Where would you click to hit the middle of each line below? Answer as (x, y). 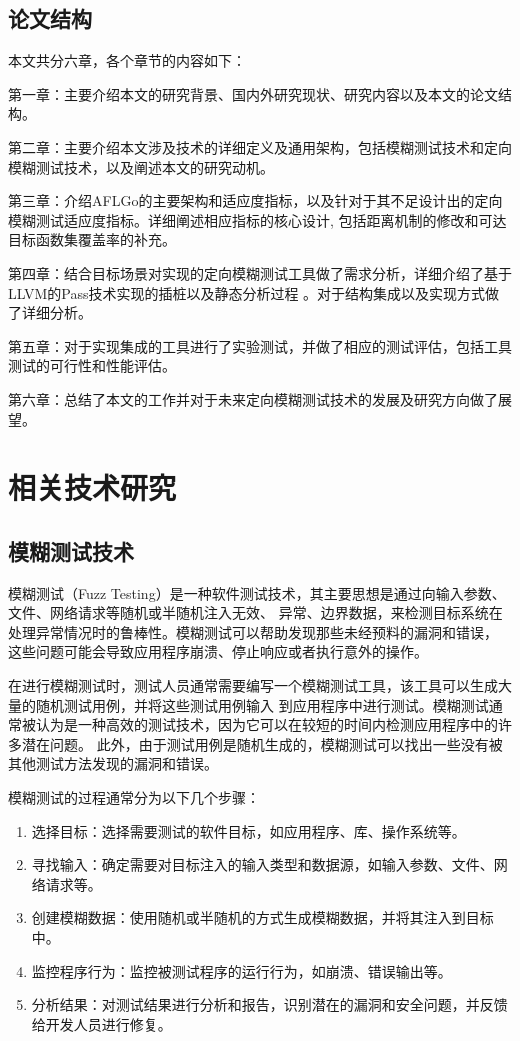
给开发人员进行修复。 (101, 1023)
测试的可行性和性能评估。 (92, 365)
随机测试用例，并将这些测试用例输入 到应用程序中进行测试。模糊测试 (262, 704)
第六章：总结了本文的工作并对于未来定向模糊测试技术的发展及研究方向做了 (253, 398)
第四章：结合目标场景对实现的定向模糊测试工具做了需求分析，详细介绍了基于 (260, 272)
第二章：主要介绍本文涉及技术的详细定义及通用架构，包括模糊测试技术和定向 (260, 146)
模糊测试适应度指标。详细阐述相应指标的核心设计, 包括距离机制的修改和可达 (257, 219)
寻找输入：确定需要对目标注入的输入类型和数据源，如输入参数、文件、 (262, 864)
